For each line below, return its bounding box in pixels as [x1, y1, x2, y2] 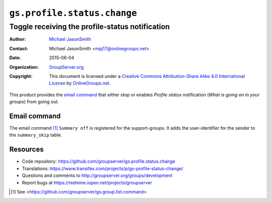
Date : [9, 55, 21, 61]
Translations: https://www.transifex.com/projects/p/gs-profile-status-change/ [22, 165, 183, 171]
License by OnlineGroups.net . [49, 80, 111, 86]
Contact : [9, 45, 29, 51]
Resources [9, 145, 44, 154]
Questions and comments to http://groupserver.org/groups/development [22, 172, 173, 178]
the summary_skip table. [9, 132, 62, 138]
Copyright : [9, 73, 33, 79]
